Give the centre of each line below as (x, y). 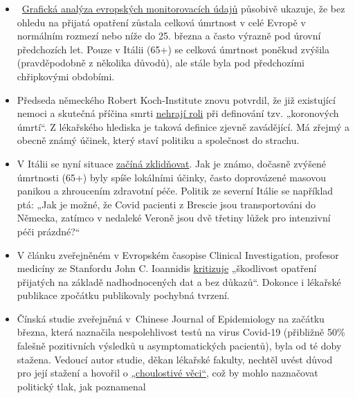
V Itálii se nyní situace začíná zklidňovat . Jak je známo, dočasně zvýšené (171, 163)
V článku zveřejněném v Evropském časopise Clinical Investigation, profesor (178, 254)
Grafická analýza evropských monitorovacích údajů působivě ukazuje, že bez (183, 8)
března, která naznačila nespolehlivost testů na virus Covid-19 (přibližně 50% (181, 332)
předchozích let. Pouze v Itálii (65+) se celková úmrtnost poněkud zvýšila (173, 49)
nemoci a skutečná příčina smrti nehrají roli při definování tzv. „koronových (178, 113)
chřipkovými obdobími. (66, 76)
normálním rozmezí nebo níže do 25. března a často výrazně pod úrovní (169, 36)
